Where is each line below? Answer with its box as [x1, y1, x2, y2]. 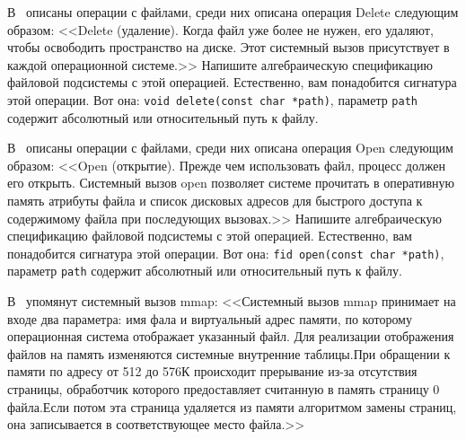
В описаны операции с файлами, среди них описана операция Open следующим [7, 138, 453, 157]
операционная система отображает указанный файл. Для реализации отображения [7, 327, 454, 346]
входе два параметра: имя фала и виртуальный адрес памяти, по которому [7, 309, 412, 328]
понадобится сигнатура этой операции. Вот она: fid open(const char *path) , [7, 243, 444, 262]
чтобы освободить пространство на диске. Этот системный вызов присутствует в [7, 38, 450, 57]
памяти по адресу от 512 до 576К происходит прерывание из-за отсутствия [7, 362, 418, 381]
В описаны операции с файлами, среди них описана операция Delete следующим [7, 3, 459, 21]
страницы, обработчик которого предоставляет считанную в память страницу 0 [7, 380, 440, 399]
